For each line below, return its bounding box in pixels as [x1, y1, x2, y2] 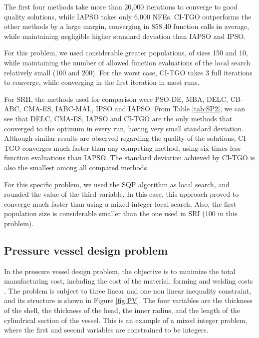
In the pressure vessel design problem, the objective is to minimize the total [4, 266, 236, 276]
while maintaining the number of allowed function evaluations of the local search [4, 57, 251, 67]
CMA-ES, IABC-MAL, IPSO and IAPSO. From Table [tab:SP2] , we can [23, 103, 246, 114]
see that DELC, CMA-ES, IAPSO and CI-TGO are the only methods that [4, 113, 233, 123]
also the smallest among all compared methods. [4, 162, 149, 172]
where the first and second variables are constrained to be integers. [4, 325, 209, 335]
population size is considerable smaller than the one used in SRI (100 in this [4, 208, 238, 219]
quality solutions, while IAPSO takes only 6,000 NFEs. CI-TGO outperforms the [4, 11, 252, 21]
